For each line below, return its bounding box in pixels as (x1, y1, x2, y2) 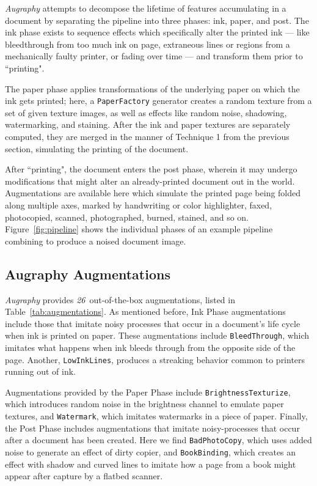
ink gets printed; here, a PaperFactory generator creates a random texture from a (5, 94, 312, 107)
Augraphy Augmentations (5, 264, 170, 283)
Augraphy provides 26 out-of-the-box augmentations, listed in (5, 293, 235, 306)
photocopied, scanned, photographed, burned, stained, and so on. (5, 210, 249, 223)
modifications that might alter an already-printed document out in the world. (5, 174, 295, 187)
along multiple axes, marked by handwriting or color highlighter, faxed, (5, 198, 272, 211)
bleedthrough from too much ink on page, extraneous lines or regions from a (5, 37, 290, 50)
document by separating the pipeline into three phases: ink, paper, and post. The (5, 13, 309, 26)
